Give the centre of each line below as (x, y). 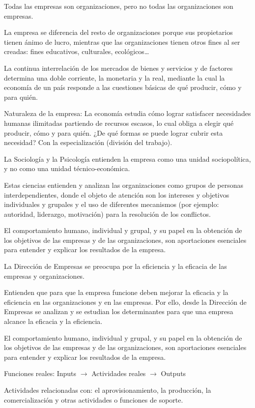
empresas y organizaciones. (44, 276)
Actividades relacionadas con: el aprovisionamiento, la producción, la (108, 390)
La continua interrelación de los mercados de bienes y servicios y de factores (118, 68)
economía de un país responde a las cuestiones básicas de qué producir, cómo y (123, 87)
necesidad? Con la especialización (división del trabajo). (88, 142)
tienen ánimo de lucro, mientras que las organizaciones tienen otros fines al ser (122, 42)
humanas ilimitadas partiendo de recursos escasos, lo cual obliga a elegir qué (119, 123)
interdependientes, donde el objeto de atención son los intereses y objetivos (117, 194)
